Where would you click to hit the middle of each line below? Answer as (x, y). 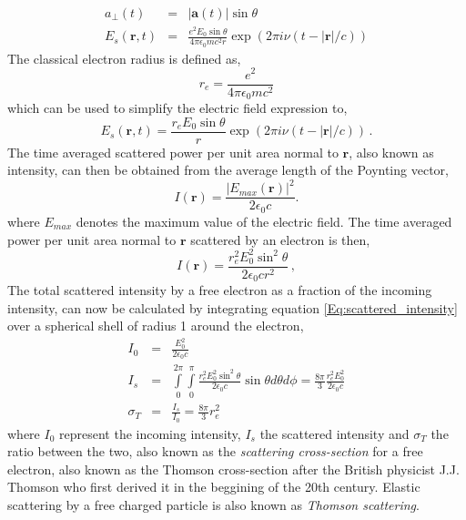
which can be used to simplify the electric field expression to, (177, 108)
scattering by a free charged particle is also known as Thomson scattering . (213, 504)
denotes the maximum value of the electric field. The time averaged (264, 221)
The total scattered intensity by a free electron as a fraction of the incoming (220, 290)
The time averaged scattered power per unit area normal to (173, 152)
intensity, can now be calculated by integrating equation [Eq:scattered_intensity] (233, 307)
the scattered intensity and (334, 433)
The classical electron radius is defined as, (124, 58)
